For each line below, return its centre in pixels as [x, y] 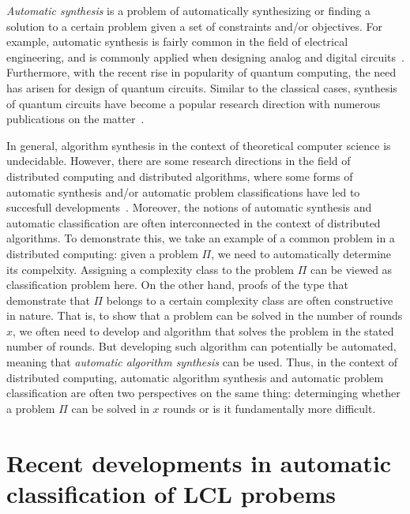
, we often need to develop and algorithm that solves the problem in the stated [203, 330]
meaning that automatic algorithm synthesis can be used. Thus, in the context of [202, 362]
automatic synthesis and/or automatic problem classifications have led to [183, 191]
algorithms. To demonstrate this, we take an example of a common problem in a [201, 238]
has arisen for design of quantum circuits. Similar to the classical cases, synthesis [202, 87]
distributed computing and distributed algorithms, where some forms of [180, 176]
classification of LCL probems [171, 493]
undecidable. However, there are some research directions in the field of [179, 161]
